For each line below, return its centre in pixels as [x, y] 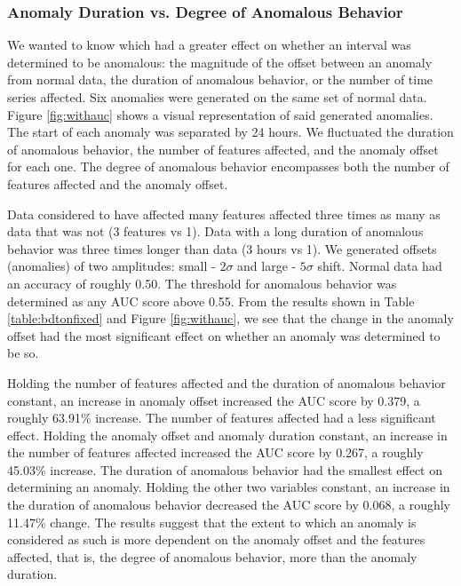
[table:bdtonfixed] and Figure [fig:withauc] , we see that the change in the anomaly [230, 318]
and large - [267, 266]
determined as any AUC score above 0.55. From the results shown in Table [211, 301]
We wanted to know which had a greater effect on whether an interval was [209, 45]
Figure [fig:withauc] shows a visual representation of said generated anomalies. [220, 114]
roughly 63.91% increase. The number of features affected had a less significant [222, 418]
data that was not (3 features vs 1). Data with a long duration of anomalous [215, 231]
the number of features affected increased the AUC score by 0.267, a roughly [215, 452]
